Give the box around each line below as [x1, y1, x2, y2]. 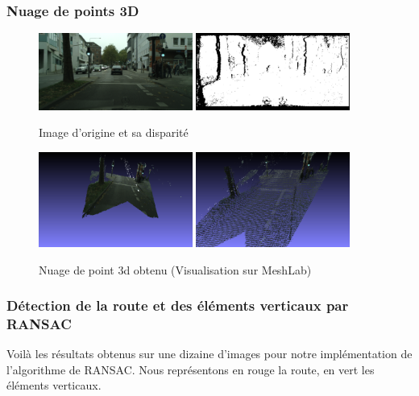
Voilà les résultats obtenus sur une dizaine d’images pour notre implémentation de [6, 345, 413, 362]
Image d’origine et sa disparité [39, 124, 189, 141]
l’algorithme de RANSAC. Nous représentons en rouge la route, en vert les [6, 361, 375, 377]
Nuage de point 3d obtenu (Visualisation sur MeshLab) [39, 261, 312, 278]
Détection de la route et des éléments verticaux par [6, 295, 349, 316]
